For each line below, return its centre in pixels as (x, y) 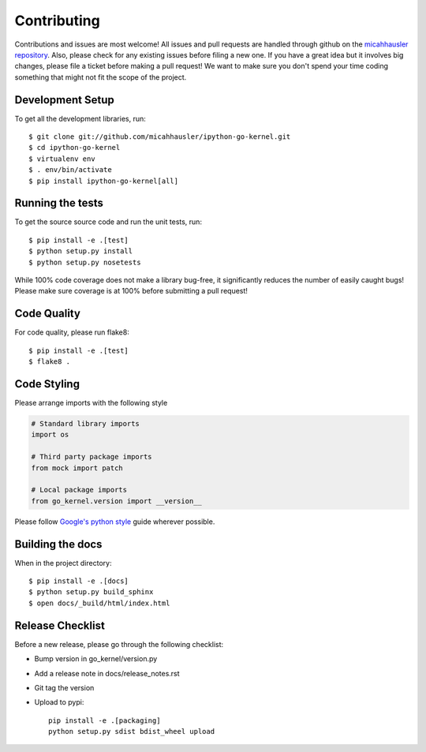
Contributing (57, 21)
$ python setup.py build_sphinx (91, 592)
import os (50, 435)
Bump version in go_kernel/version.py (96, 659)
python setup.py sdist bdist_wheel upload (132, 731)
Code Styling (47, 384)
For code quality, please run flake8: (72, 332)
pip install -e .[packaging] (105, 720)
